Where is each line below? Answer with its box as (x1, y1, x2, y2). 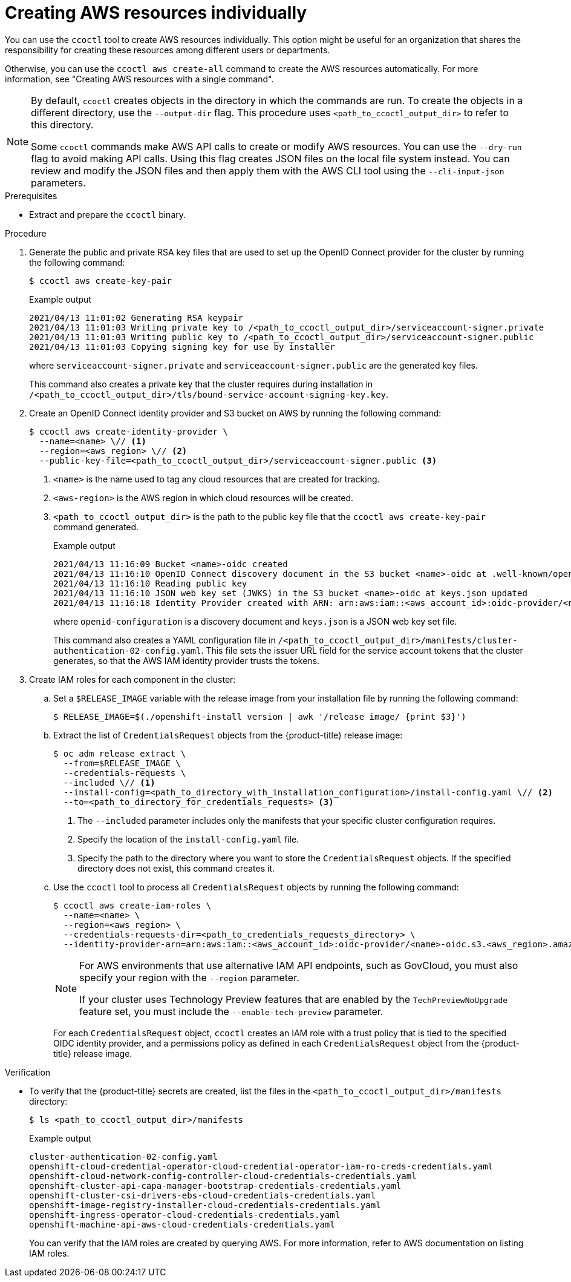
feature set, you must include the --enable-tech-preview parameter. (79, 1005, 383, 1017)
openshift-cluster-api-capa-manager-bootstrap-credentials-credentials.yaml (29, 1180, 402, 1191)
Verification (5, 1067, 51, 1077)
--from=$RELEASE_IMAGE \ (63, 758, 181, 768)
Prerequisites (5, 190, 57, 201)
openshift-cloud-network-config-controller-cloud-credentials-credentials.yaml (29, 1171, 417, 1181)
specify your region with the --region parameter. (79, 971, 299, 984)
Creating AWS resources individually (5, 2, 307, 23)
